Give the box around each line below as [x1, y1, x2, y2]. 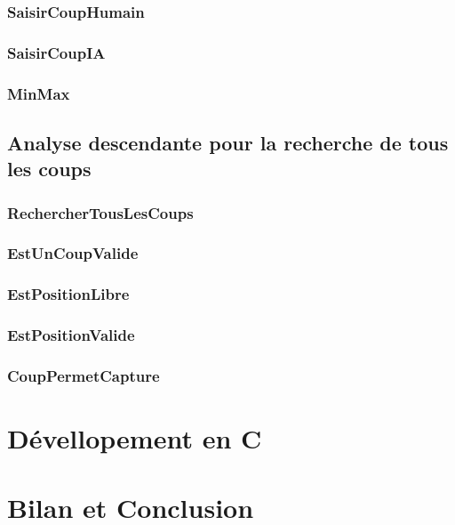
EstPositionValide [7, 324, 135, 346]
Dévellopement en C [7, 420, 262, 456]
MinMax [7, 82, 70, 104]
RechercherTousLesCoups [7, 201, 194, 223]
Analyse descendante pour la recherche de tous [7, 128, 449, 156]
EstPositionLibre [7, 283, 130, 305]
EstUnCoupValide [7, 242, 139, 264]
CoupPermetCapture [7, 365, 160, 386]
